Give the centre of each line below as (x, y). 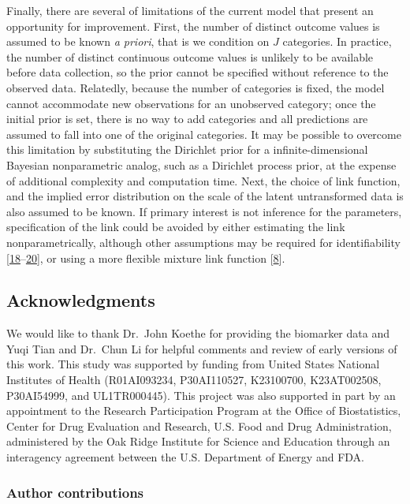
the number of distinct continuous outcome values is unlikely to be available (190, 56)
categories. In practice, (337, 41)
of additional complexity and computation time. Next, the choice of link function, (203, 180)
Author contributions (75, 492)
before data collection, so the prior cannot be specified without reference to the (198, 72)
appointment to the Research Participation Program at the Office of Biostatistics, (204, 411)
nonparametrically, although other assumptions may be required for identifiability (203, 242)
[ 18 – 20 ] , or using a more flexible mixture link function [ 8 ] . (146, 258)
